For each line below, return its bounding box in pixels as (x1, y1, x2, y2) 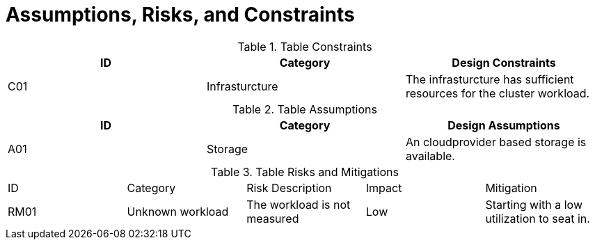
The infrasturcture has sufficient (405, 72, 574, 86)
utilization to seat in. (485, 211, 590, 226)
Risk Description (246, 180, 332, 195)
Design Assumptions (447, 118, 560, 132)
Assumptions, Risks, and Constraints (6, 3, 355, 26)
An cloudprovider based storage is (405, 134, 587, 149)
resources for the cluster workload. (405, 86, 590, 100)
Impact (365, 180, 402, 195)
